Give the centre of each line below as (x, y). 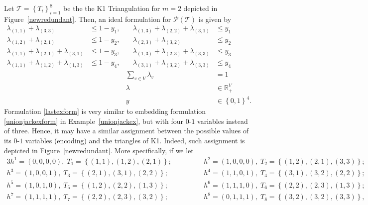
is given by (215, 19)
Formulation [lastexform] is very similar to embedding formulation (105, 111)
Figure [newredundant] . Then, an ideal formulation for (88, 19)
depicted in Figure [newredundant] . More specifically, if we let (99, 150)
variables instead (223, 121)
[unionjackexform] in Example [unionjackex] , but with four (94, 121)
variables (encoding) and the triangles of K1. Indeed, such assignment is (135, 141)
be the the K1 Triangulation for (112, 8)
